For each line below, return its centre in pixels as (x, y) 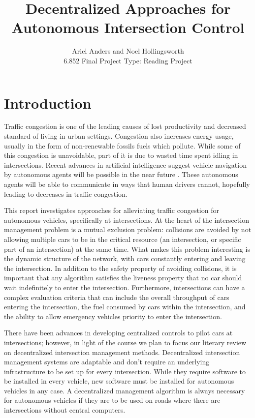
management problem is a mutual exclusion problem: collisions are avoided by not (128, 229)
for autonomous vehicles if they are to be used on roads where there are (112, 400)
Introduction (48, 103)
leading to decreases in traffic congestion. (66, 194)
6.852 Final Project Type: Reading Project (128, 60)
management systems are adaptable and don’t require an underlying (107, 362)
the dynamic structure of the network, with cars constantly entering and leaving (125, 258)
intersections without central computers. (65, 410)
